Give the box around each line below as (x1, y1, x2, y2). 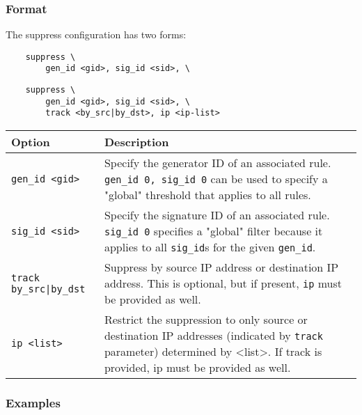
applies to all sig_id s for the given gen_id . (104, 239, 316, 256)
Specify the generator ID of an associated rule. (104, 155, 331, 171)
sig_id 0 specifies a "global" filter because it (104, 223, 323, 240)
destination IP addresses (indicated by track (104, 327, 323, 344)
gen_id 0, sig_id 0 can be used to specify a (104, 171, 328, 187)
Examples (6, 394, 61, 412)
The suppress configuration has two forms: (6, 27, 187, 42)
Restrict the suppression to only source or (104, 311, 308, 328)
